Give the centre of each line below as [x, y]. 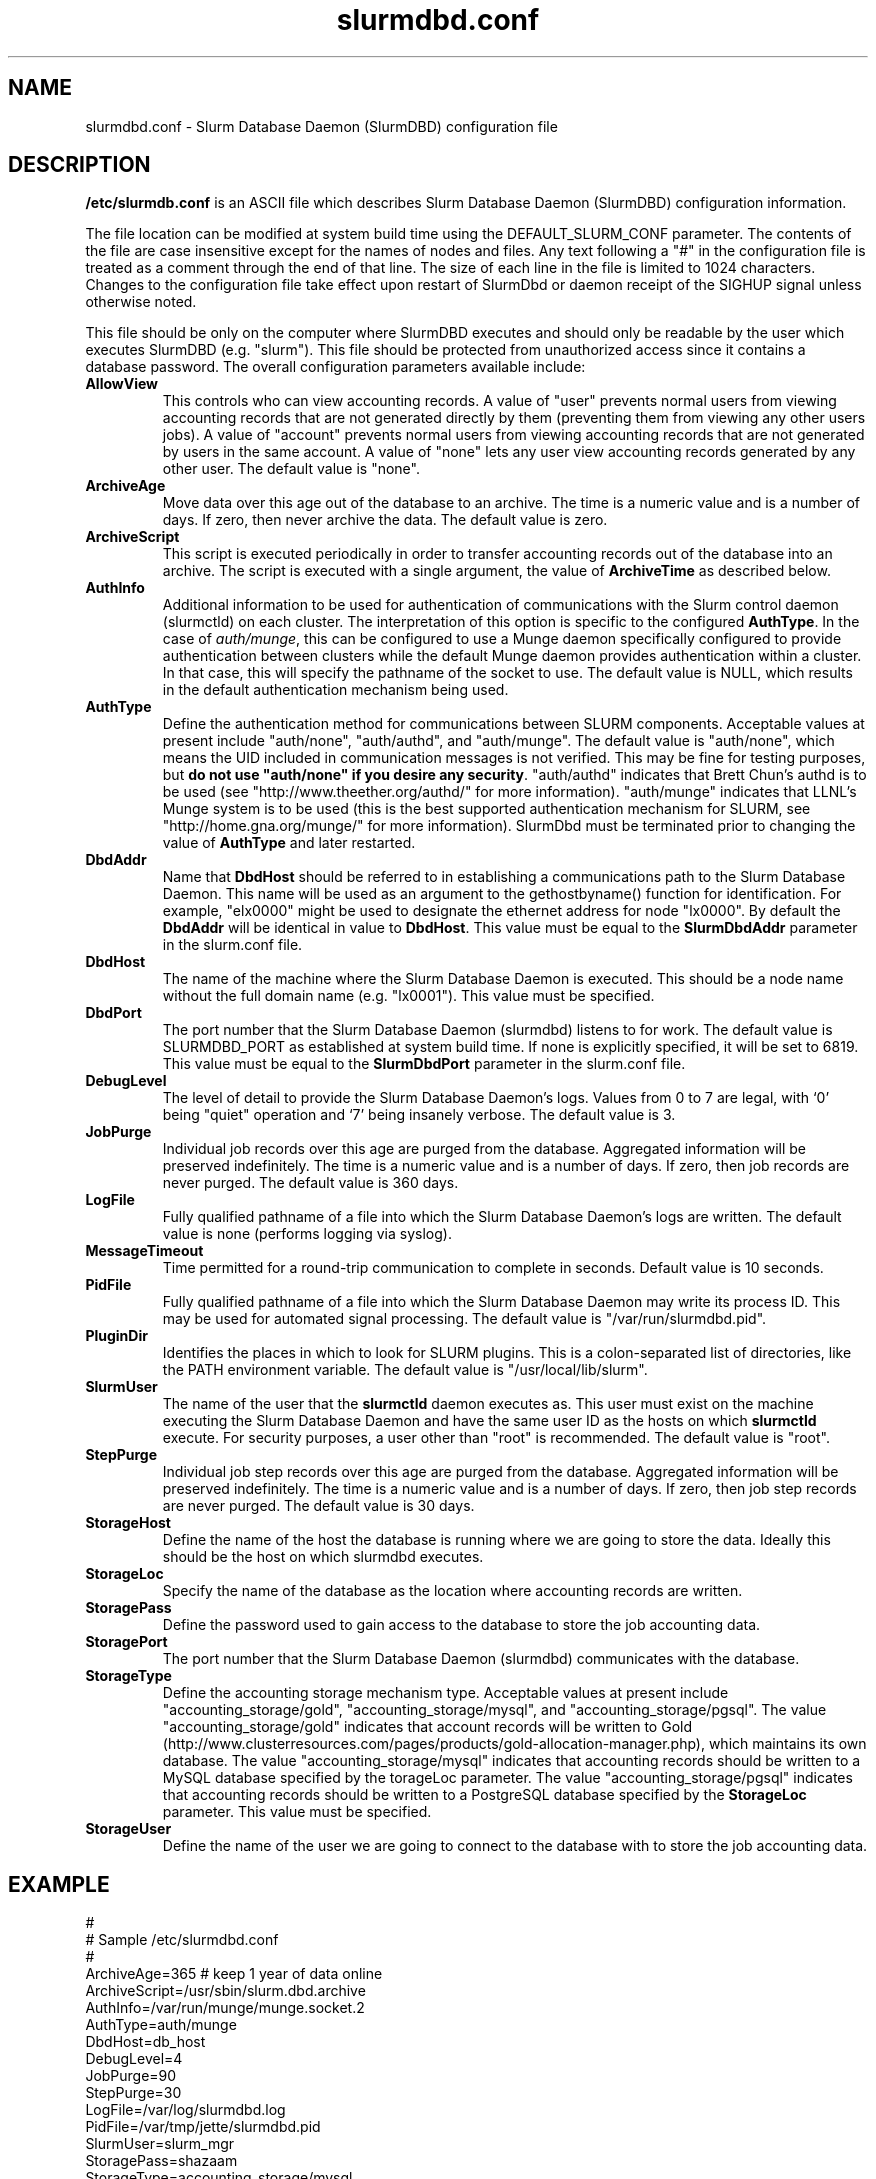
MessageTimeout [144, 1251]
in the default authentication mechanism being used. [335, 690]
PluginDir [116, 1336]
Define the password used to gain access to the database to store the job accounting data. [461, 1625]
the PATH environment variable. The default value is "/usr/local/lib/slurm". [405, 1370]
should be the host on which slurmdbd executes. [323, 1557]
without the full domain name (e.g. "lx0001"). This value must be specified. [408, 996]
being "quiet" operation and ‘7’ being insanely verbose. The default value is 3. [419, 1115]
